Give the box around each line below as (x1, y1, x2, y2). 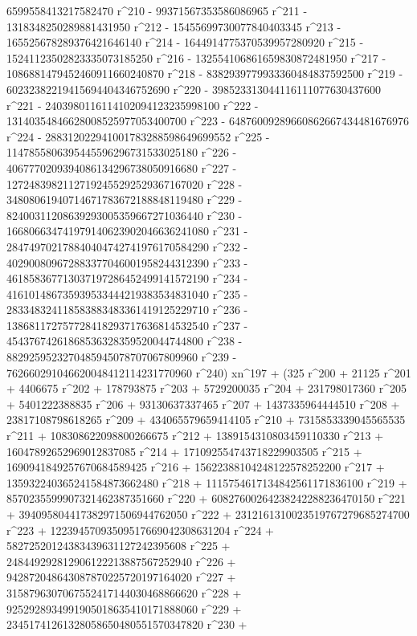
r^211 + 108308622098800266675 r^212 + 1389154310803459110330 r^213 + (6, 427, 384, 444)
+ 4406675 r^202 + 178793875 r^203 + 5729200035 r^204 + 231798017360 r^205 (6, 380, 407, 397)
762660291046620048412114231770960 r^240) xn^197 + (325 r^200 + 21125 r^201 (6, 364, 411, 381)
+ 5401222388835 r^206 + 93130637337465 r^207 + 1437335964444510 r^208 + (6, 395, 400, 412)
